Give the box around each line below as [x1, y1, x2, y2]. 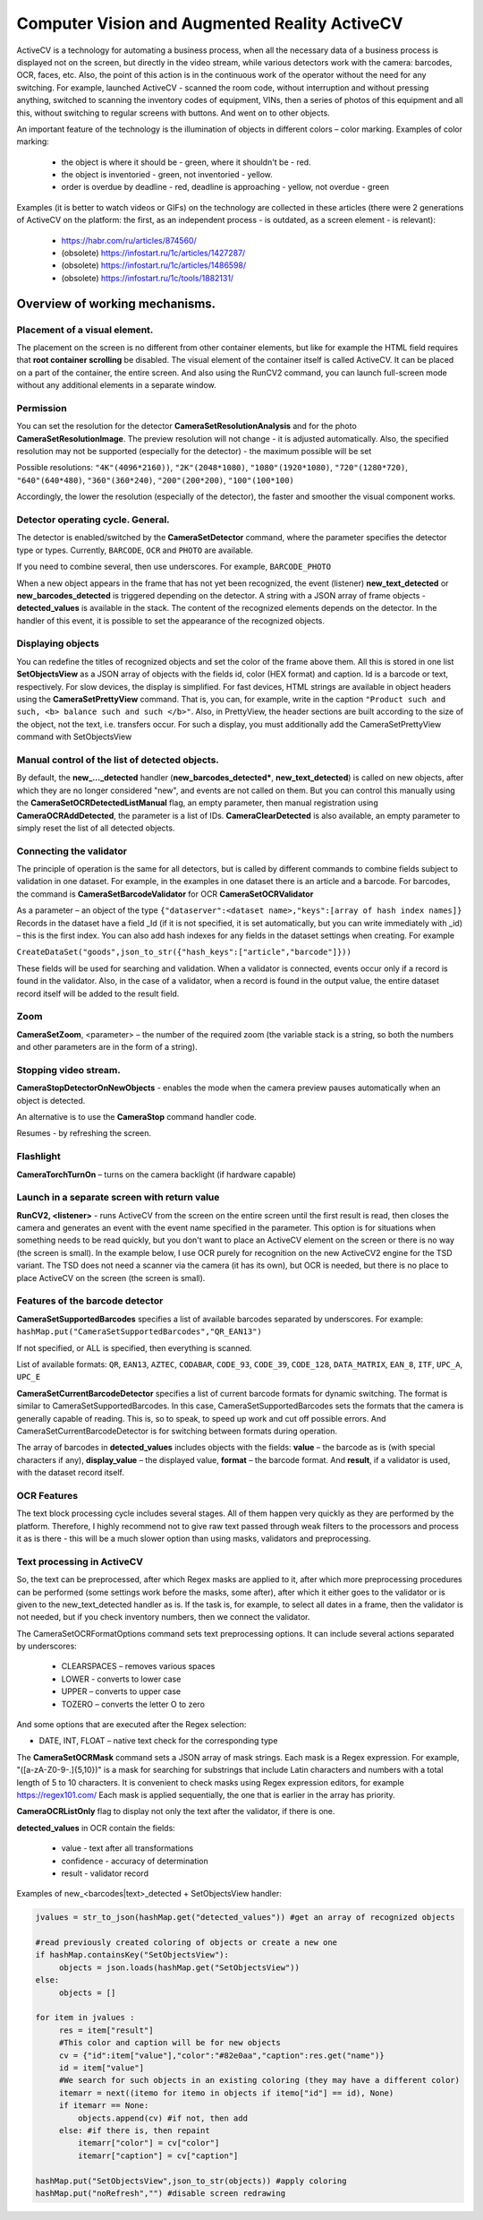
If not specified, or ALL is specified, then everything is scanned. [16, 1342, 252, 1353]
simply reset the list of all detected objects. [16, 822, 175, 833]
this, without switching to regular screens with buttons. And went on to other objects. [16, 108, 330, 118]
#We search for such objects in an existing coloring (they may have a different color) [58, 2075, 461, 2086]
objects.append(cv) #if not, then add [77, 2112, 248, 2123]
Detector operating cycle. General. [16, 513, 170, 526]
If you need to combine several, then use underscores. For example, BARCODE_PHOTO [16, 561, 331, 572]
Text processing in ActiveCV [16, 1555, 143, 1568]
